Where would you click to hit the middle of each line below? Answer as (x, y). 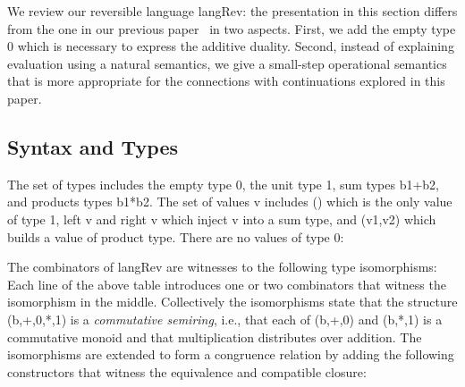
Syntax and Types (93, 146)
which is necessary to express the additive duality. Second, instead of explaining (236, 46)
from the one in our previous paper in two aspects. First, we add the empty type (232, 28)
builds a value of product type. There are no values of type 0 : (176, 236)
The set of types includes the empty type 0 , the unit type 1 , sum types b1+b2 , (224, 184)
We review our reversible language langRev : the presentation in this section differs (232, 11)
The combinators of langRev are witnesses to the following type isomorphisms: (222, 267)
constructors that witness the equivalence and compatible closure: (187, 371)
